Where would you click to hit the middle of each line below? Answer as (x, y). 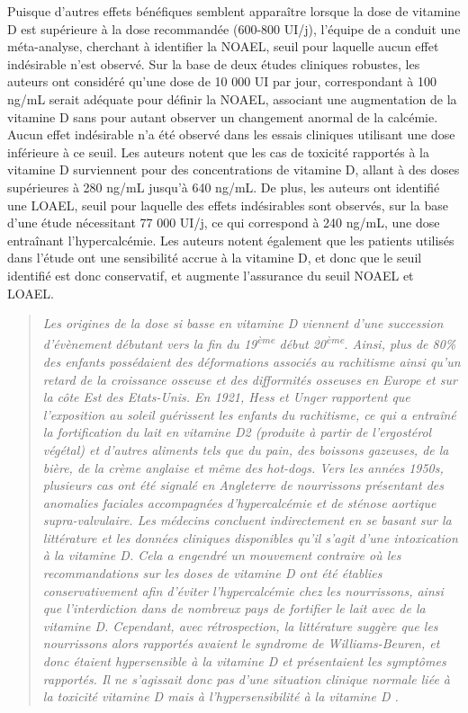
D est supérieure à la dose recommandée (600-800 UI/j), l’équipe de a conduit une (234, 28)
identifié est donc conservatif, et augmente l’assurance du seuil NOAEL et (211, 275)
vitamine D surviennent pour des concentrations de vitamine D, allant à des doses (234, 169)
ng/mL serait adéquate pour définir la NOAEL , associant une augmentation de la (232, 98)
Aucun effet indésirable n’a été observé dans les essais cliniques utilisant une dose (231, 134)
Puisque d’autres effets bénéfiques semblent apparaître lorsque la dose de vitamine (234, 11)
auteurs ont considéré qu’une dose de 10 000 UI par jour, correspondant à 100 (222, 81)
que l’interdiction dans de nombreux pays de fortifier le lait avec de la (234, 608)
